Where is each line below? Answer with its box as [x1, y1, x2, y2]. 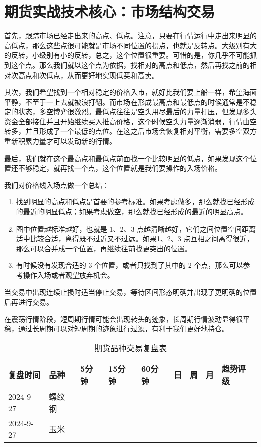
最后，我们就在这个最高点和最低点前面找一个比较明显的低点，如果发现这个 [4, 153, 250, 163]
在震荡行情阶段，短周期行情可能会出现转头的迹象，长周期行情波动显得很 [4, 313, 243, 324]
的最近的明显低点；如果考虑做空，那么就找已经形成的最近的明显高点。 [16, 206, 248, 217]
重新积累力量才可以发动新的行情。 [4, 136, 116, 146]
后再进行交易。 [4, 296, 53, 307]
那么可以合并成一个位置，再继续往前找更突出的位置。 [16, 243, 192, 253]
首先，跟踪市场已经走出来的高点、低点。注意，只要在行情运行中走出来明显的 [4, 30, 257, 41]
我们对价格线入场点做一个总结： [4, 179, 109, 190]
